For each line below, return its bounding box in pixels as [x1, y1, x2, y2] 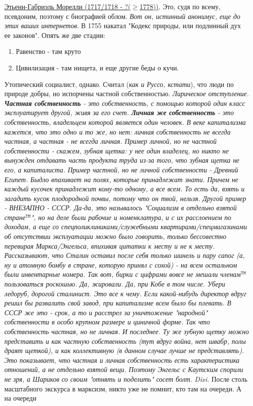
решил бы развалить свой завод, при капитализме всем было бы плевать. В [4, 298, 232, 308]
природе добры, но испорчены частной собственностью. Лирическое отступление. [4, 88, 249, 99]
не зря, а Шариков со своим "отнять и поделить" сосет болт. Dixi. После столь [4, 373, 248, 384]
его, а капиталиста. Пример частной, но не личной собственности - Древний [4, 164, 238, 174]
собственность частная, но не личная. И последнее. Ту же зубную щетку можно [4, 326, 249, 336]
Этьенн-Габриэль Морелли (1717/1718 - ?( [4, 1, 131, 11]
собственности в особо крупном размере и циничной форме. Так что [4, 317, 210, 327]
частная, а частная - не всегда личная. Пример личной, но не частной [4, 136, 217, 146]
